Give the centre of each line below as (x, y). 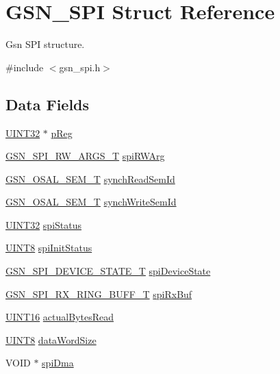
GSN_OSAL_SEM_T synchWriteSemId (91, 202)
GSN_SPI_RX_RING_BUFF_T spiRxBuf (99, 294)
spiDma (58, 363)
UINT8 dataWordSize (51, 339)
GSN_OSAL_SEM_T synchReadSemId (90, 178)
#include (25, 67)
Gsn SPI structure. (45, 44)
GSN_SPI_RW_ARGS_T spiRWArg (85, 156)
